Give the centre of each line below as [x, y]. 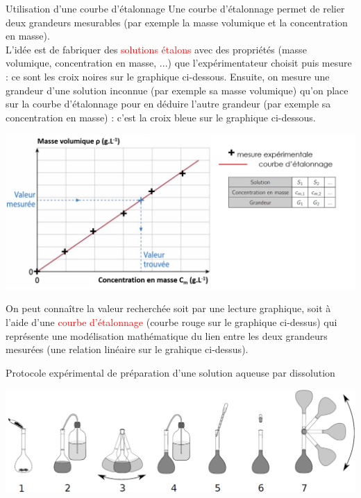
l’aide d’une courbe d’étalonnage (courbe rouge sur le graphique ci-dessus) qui [171, 321]
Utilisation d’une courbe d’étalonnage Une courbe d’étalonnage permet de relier [175, 8]
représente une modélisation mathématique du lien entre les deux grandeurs [167, 335]
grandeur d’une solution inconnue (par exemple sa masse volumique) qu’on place [177, 90]
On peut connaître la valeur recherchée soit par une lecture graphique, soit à [168, 308]
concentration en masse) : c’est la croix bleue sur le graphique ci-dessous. [161, 117]
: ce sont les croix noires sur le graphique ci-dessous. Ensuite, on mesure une [168, 76]
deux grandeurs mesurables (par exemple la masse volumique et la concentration [177, 22]
